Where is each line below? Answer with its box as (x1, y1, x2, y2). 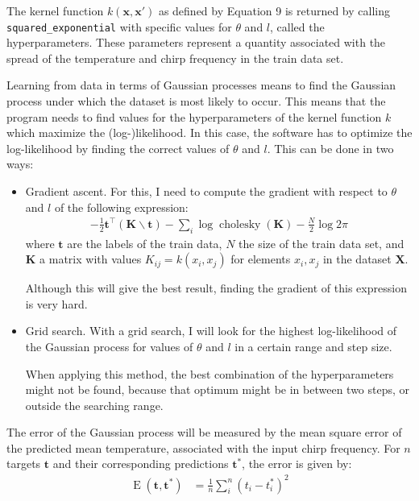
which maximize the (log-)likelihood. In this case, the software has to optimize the (6, 124, 413, 141)
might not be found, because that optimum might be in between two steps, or (25, 381, 410, 398)
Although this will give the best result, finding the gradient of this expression (25, 279, 407, 296)
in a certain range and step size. (234, 337, 392, 354)
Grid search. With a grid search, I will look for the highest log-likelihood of (25, 322, 397, 339)
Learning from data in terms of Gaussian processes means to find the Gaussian (6, 77, 396, 93)
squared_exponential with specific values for (6, 18, 232, 35)
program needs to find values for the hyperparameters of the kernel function (6, 108, 382, 125)
